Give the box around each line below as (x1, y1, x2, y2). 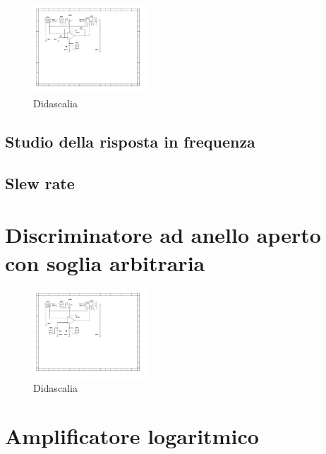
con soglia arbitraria (5, 248, 205, 277)
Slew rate (5, 172, 75, 193)
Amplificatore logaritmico (5, 422, 259, 450)
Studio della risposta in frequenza (5, 131, 255, 153)
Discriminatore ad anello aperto (5, 220, 321, 249)
